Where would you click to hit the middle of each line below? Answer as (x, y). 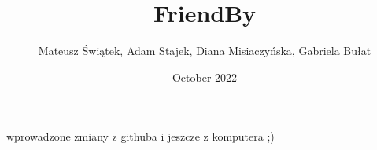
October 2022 (205, 77)
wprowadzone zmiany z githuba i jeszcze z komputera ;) (140, 136)
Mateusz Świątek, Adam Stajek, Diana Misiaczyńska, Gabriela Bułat (205, 51)
